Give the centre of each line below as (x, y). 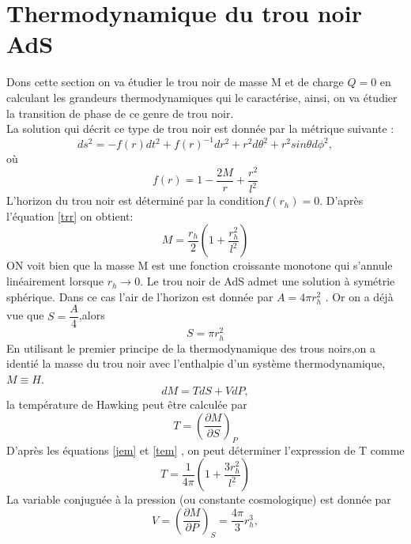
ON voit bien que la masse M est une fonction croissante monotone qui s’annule (200, 265)
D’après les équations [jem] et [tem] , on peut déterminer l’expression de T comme (205, 450)
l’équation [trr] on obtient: (70, 215)
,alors (92, 315)
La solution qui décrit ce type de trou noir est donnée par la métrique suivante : (200, 128)
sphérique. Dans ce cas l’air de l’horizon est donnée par (140, 296)
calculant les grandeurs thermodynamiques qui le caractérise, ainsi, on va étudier (202, 97)
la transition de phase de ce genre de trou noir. (120, 113)
